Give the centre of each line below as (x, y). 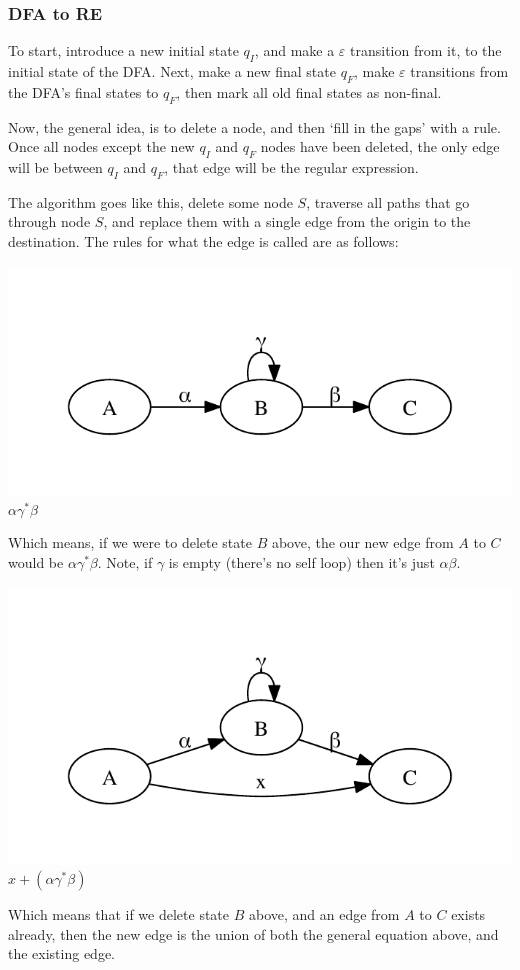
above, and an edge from (324, 914)
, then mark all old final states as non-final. (309, 91)
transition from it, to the (426, 50)
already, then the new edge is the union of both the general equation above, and (253, 933)
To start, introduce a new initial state (123, 50)
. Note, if (125, 561)
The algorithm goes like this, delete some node (150, 201)
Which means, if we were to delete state (130, 542)
